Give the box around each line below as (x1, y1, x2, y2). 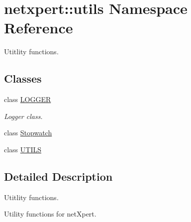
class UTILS (4, 144, 42, 154)
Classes (4, 71, 42, 86)
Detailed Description (4, 168, 113, 184)
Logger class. (4, 111, 43, 121)
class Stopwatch (4, 127, 52, 138)
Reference (4, 17, 73, 38)
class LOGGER (4, 94, 51, 105)
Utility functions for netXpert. (4, 209, 96, 219)
